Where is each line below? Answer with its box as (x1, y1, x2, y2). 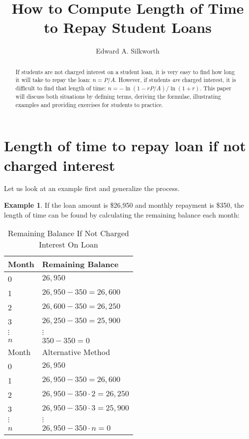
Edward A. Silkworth (96, 46, 160, 56)
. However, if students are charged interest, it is (114, 76, 236, 84)
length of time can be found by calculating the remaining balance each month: (4, 209, 240, 219)
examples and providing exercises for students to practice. (15, 100, 164, 109)
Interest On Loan (39, 239, 98, 250)
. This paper (200, 84, 231, 92)
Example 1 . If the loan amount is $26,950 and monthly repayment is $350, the (4, 200, 244, 210)
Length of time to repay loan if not (4, 136, 246, 156)
